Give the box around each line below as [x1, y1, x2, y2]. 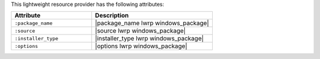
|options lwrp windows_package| [95, 42, 188, 50]
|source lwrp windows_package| [95, 27, 186, 35]
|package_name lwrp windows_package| [95, 19, 209, 27]
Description [95, 12, 129, 20]
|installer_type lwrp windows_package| [95, 34, 204, 43]
